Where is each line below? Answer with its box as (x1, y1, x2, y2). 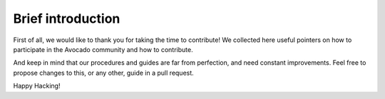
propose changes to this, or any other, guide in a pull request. (13, 68, 194, 77)
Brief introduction (13, 11, 120, 26)
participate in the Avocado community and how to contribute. (13, 45, 193, 53)
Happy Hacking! (13, 82, 61, 90)
